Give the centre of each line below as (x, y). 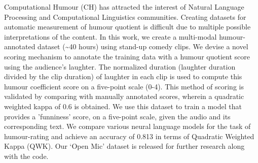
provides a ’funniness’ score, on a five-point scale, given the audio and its (117, 116)
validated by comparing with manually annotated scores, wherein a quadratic (124, 96)
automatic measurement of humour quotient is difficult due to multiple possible (127, 27)
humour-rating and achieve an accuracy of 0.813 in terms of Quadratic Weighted (129, 136)
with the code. (26, 156)
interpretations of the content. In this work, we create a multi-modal (110, 36)
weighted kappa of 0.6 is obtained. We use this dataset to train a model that (123, 106)
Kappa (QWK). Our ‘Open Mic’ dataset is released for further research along (124, 146)
